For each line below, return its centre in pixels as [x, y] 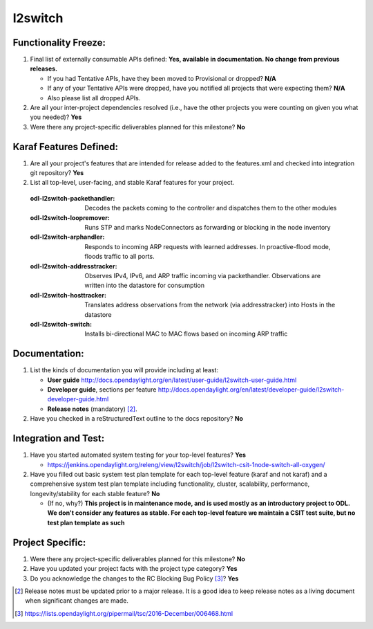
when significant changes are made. [77, 601]
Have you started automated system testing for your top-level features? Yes [138, 455]
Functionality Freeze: [59, 43]
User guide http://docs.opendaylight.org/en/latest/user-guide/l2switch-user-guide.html [172, 380]
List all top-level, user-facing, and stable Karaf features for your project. [132, 183]
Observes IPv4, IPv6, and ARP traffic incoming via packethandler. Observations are [203, 276]
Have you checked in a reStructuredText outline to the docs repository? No [136, 419]
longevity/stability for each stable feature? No [95, 493]
